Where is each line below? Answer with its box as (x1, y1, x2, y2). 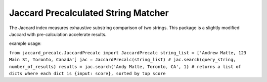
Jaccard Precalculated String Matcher (9, 7, 169, 18)
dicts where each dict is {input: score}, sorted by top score (9, 71, 166, 76)
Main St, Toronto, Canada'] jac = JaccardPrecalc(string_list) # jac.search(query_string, (9, 57, 236, 63)
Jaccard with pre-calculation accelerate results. (9, 31, 107, 37)
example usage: (9, 41, 42, 46)
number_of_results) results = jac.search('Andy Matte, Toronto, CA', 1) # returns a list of (9, 64, 242, 69)
